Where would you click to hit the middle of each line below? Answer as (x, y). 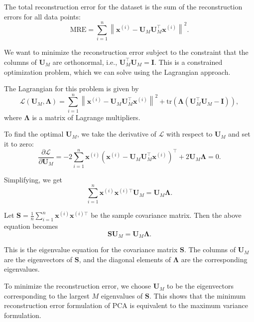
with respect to (189, 134)
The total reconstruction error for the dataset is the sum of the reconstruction (123, 6)
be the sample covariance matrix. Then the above (166, 215)
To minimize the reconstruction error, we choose (78, 286)
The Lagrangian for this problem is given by (71, 88)
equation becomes (31, 226)
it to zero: (19, 144)
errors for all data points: (42, 16)
